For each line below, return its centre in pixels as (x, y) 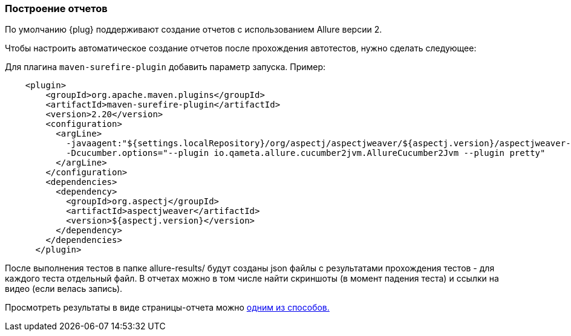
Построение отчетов (56, 8)
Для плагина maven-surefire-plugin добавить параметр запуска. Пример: (165, 67)
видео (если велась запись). (64, 289)
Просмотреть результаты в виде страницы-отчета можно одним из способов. (167, 308)
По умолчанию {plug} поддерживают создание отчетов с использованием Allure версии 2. (194, 30)
